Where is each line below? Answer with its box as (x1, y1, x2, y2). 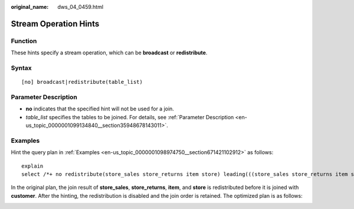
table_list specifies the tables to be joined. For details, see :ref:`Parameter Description (25, 113, 234, 120)
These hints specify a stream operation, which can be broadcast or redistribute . (11, 49, 208, 56)
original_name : (11, 4, 49, 10)
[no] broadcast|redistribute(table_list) (21, 79, 143, 86)
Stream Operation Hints (11, 18, 100, 29)
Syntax (11, 64, 32, 72)
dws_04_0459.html (57, 4, 103, 10)
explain (21, 162, 44, 169)
